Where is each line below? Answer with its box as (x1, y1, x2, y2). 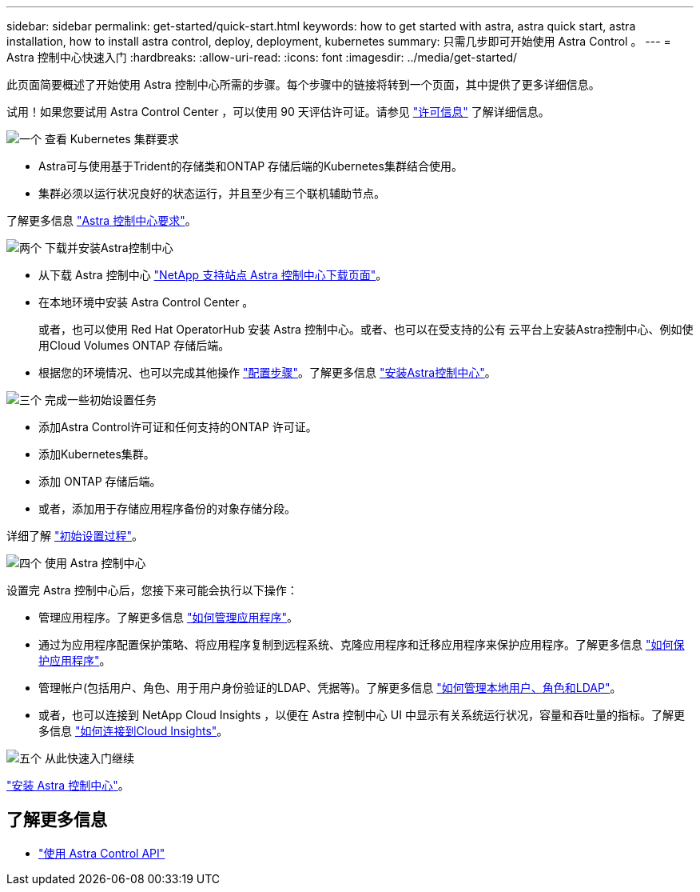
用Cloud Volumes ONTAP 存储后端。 (38, 338, 230, 352)
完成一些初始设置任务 (44, 393, 157, 406)
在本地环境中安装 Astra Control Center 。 (38, 295, 254, 309)
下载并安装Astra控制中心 (44, 241, 173, 254)
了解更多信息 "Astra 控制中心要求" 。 (6, 214, 197, 227)
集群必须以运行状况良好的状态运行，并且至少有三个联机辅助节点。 (38, 186, 385, 200)
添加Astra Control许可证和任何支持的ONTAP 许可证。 (38, 420, 317, 434)
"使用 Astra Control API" (38, 846, 165, 860)
